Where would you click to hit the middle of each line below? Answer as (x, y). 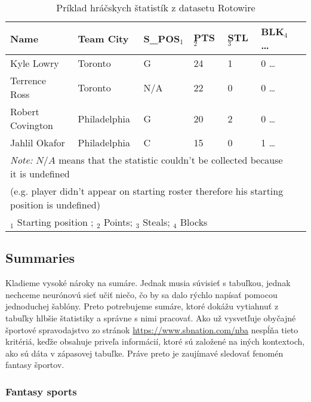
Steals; (156, 222)
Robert (25, 111)
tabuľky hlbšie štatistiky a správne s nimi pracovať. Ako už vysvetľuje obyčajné (151, 317)
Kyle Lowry (35, 63)
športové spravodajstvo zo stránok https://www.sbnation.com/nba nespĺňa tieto (152, 329)
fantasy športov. (35, 365)
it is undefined (40, 174)
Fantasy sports (41, 391)
